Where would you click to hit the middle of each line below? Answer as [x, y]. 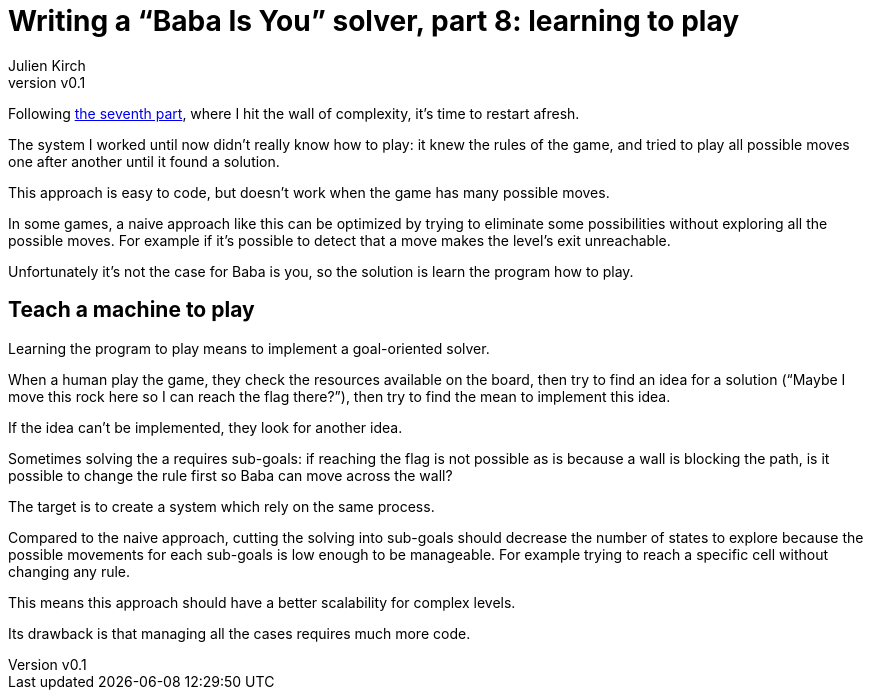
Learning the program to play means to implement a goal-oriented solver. [249, 348]
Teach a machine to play [131, 310]
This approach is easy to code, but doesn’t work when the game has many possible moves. [309, 192]
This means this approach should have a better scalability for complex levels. [262, 602]
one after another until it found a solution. [144, 161]
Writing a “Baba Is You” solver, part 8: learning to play [374, 21]
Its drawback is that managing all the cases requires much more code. [239, 633]
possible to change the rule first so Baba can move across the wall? [230, 475]
